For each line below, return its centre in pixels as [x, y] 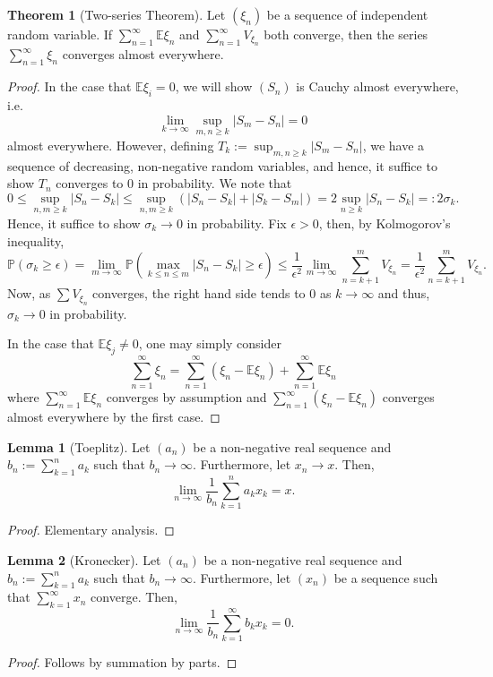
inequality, [36, 240]
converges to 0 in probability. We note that [174, 183]
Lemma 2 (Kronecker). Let [84, 559]
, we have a [394, 145]
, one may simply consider [210, 343]
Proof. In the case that [69, 86]
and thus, [404, 293]
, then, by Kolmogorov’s [385, 223]
